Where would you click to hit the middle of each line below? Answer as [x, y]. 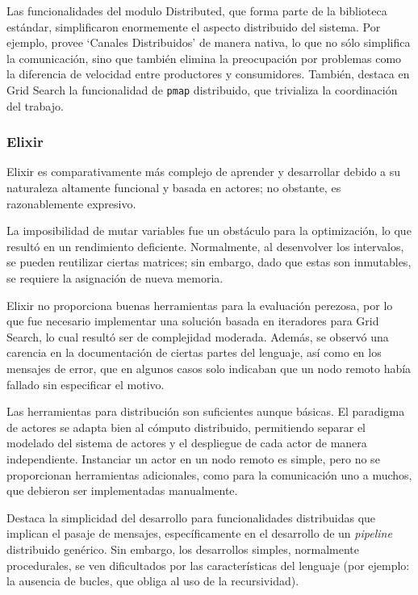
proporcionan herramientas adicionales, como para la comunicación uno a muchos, [209, 474]
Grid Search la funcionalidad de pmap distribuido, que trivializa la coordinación [202, 89]
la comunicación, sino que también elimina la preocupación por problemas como [204, 58]
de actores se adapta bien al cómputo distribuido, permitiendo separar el [186, 427]
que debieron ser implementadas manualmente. [122, 490]
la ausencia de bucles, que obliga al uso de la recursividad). [153, 581]
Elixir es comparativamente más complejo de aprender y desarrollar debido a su [204, 172]
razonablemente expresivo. [71, 203]
